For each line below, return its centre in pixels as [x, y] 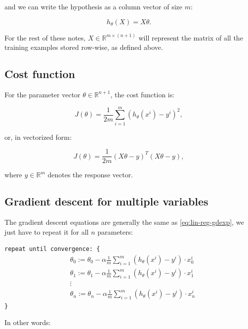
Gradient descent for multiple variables [106, 201]
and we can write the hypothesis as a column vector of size [94, 6]
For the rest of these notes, [45, 37]
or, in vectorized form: [38, 137]
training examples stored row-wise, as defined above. [84, 47]
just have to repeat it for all [47, 231]
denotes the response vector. [90, 175]
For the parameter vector [42, 94]
